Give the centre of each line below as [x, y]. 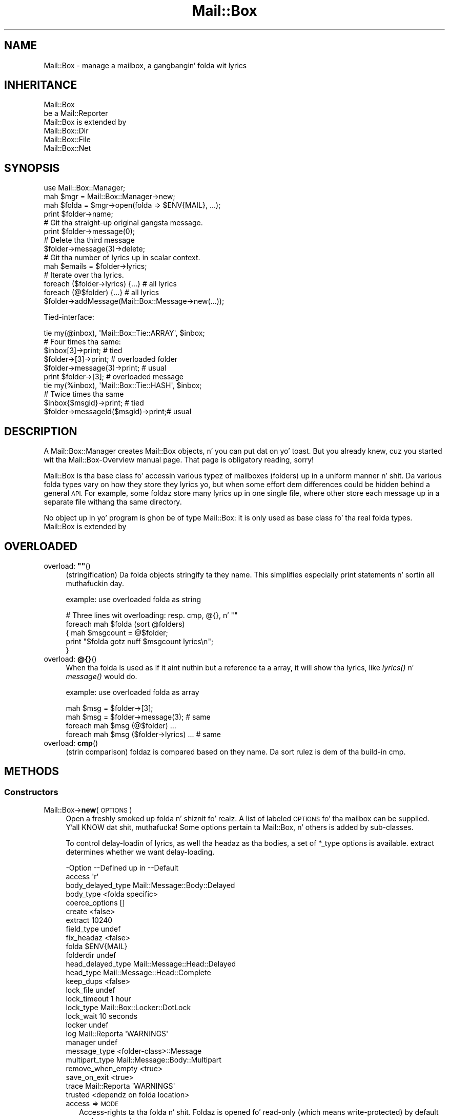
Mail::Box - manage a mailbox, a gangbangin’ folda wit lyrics [145, 65]
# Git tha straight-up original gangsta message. [123, 223]
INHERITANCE [41, 85]
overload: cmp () [71, 743]
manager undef [92, 1043]
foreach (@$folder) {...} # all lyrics [101, 293]
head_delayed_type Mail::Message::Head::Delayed [151, 964]
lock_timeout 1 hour [98, 999]
